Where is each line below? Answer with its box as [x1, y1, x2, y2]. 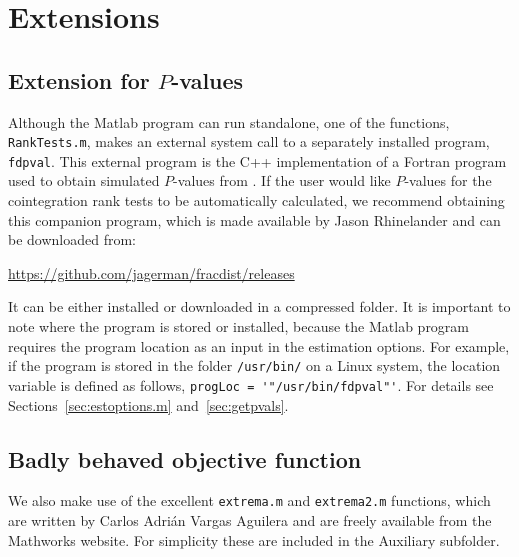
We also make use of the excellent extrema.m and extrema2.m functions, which [8, 490, 491, 511]
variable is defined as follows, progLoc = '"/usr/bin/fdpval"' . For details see [8, 374, 494, 395]
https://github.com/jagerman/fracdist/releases [8, 262, 295, 283]
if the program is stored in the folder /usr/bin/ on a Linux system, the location [8, 355, 501, 376]
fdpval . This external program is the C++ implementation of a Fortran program [8, 150, 507, 171]
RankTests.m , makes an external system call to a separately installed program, [8, 131, 490, 152]
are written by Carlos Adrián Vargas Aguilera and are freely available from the [8, 510, 492, 530]
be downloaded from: [8, 229, 137, 250]
